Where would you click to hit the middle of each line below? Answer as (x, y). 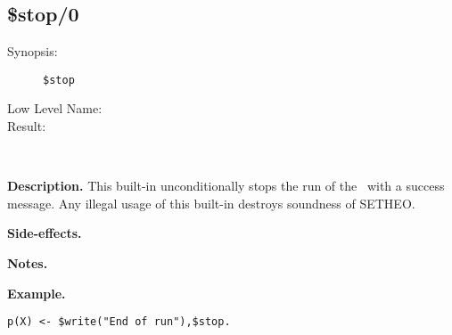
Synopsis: (33, 51)
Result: (27, 126)
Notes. (28, 263)
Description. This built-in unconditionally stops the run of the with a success (226, 186)
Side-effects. (45, 233)
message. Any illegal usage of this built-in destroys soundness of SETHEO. (211, 203)
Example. (37, 293)
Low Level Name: (55, 108)
